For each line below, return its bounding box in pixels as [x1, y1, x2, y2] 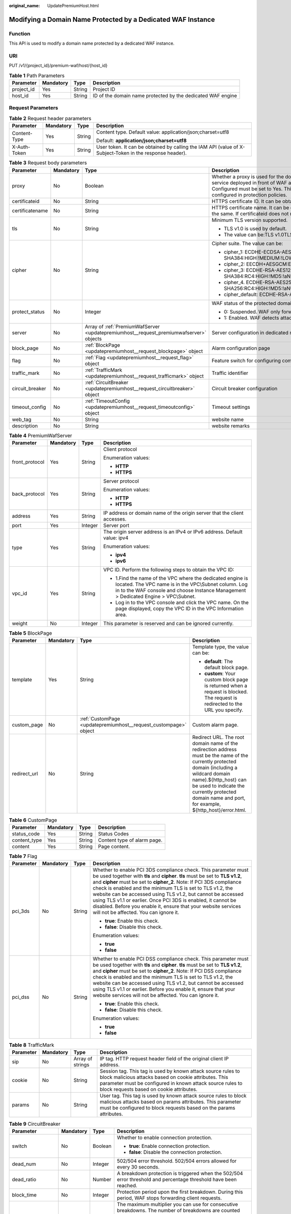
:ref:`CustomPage [80, 715, 120, 722]
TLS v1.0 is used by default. [224, 225, 287, 232]
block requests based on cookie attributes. [99, 1086, 197, 1093]
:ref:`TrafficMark [85, 367, 122, 373]
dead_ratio [12, 1176, 36, 1182]
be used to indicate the [192, 782, 245, 789]
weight [12, 620, 28, 626]
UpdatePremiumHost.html [47, 3, 99, 8]
